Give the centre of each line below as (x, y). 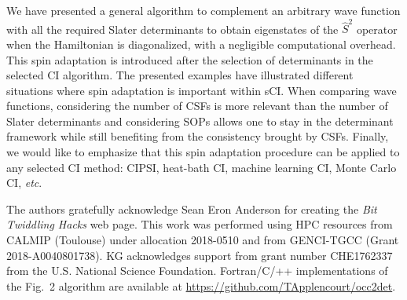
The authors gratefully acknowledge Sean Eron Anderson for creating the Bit (192, 209)
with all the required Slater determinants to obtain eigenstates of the (172, 29)
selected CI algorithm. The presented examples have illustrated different (180, 75)
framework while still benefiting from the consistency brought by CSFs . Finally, (198, 136)
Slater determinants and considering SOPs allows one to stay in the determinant (200, 121)
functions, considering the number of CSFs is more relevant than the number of (197, 106)
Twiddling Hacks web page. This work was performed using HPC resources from (200, 224)
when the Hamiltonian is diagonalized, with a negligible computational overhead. (201, 44)
